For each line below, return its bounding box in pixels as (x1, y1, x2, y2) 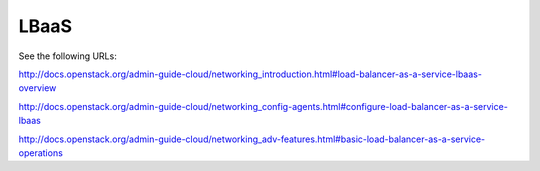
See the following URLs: (18, 50, 117, 62)
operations (18, 146, 64, 159)
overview (18, 82, 57, 94)
